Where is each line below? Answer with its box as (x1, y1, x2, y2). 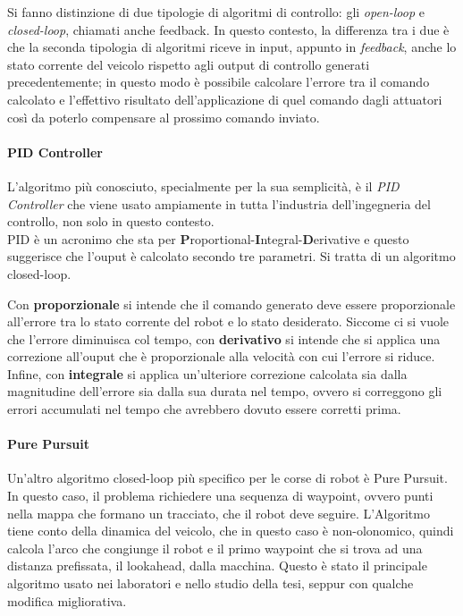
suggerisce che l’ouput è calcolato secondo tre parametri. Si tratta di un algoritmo (7, 247, 456, 266)
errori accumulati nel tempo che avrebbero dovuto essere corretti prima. (7, 400, 401, 418)
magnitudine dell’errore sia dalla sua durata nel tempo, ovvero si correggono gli (7, 382, 442, 401)
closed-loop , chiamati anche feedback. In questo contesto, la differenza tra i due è (7, 20, 450, 38)
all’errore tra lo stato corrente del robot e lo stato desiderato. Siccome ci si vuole (7, 312, 450, 331)
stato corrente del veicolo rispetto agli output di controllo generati (7, 55, 370, 73)
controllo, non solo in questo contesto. (7, 212, 215, 231)
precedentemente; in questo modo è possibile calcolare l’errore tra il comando (7, 72, 430, 91)
